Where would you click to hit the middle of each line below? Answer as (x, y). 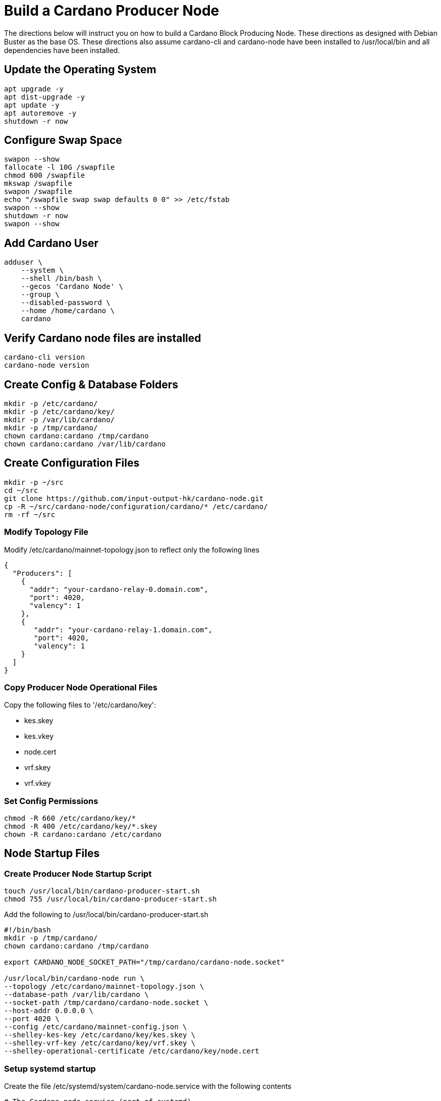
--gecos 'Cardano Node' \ (72, 287)
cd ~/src (21, 490)
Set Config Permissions (51, 801)
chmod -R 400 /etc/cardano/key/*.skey (81, 827)
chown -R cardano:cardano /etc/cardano (83, 835)
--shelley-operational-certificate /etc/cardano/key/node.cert (132, 1051)
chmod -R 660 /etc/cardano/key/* (70, 818)
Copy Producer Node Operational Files (81, 687)
